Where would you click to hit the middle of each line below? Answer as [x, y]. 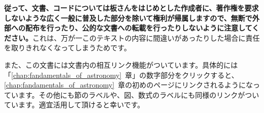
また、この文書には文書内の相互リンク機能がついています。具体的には [121, 64]
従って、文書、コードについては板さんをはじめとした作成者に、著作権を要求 [131, 8]
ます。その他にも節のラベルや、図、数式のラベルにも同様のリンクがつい [139, 94]
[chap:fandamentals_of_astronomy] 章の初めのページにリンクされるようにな [128, 85]
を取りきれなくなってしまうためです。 [68, 48]
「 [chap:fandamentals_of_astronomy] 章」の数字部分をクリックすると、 [121, 75]
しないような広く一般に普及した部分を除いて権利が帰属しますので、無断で [128, 18]
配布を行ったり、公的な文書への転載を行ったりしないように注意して [139, 28]
